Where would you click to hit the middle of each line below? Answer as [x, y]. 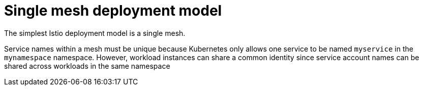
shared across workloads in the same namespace [87, 66]
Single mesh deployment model [113, 11]
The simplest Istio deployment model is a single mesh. [95, 33]
